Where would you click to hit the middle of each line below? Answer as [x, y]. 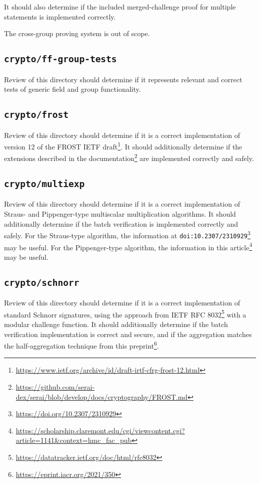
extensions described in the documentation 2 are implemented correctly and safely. [129, 157]
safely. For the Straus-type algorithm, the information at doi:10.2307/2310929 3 [127, 234]
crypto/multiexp [44, 184]
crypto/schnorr [42, 282]
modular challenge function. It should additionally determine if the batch [116, 324]
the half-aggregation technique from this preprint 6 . [81, 345]
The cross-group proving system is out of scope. [77, 33]
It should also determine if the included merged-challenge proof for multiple [120, 7]
